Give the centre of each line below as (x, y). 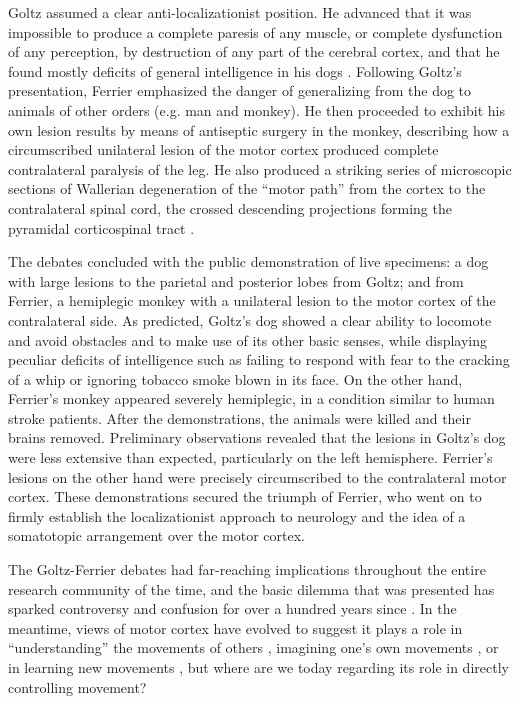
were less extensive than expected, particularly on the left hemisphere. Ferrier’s (250, 457)
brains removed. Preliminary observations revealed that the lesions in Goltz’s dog (257, 437)
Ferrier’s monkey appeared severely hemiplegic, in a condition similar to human (251, 398)
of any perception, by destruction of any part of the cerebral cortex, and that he (254, 51)
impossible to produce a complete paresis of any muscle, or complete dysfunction (255, 31)
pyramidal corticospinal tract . (101, 227)
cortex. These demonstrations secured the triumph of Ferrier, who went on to (245, 496)
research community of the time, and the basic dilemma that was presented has (251, 588)
